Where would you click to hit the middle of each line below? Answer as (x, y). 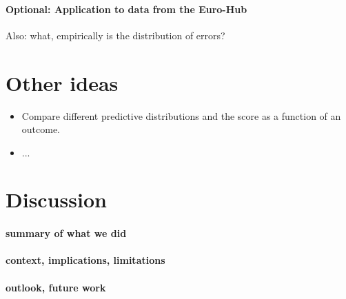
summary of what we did (66, 233)
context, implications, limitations (85, 260)
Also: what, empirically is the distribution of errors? (115, 35)
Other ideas (62, 82)
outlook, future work (56, 287)
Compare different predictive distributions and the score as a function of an (181, 115)
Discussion (56, 199)
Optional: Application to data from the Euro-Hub (126, 9)
